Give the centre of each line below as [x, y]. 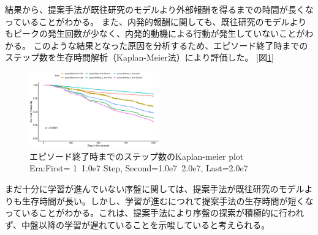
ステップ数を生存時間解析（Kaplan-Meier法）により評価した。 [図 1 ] [139, 57]
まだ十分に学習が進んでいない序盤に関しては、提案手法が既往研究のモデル [155, 188]
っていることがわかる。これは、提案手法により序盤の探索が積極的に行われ [155, 213]
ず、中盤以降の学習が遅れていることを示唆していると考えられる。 [138, 224]
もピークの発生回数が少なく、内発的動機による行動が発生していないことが [155, 33]
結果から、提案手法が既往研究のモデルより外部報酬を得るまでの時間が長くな [159, 9]
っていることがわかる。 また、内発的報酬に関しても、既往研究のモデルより [156, 21]
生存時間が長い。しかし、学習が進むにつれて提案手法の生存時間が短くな [168, 200]
